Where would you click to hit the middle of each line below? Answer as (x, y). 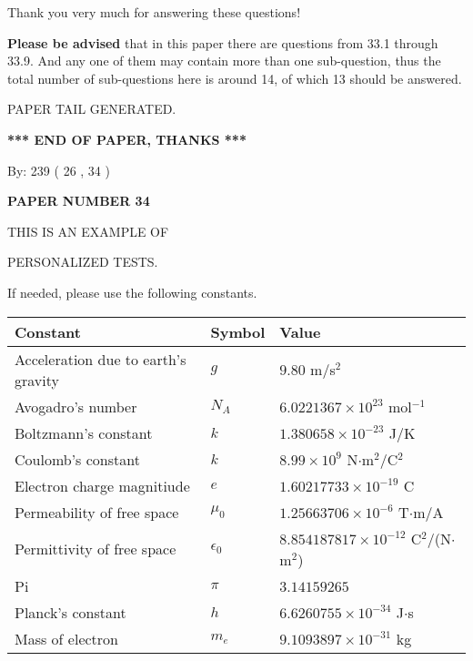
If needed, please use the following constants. (132, 292)
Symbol (238, 331)
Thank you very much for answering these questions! (154, 12)
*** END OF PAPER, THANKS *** (127, 139)
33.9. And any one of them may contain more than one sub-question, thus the (224, 61)
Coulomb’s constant (77, 459)
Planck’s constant (70, 612)
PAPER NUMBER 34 (79, 201)
